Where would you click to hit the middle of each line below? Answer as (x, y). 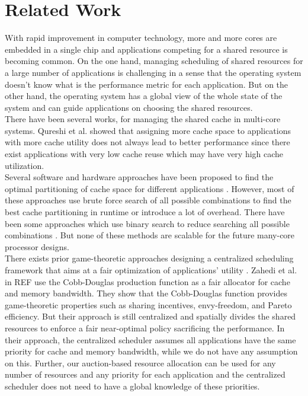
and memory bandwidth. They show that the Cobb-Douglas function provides (146, 293)
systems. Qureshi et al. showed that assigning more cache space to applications (148, 130)
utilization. (25, 165)
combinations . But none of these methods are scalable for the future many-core (150, 235)
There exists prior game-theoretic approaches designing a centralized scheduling (149, 258)
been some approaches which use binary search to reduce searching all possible (147, 223)
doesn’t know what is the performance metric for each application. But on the (147, 84)
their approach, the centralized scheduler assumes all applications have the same (150, 339)
